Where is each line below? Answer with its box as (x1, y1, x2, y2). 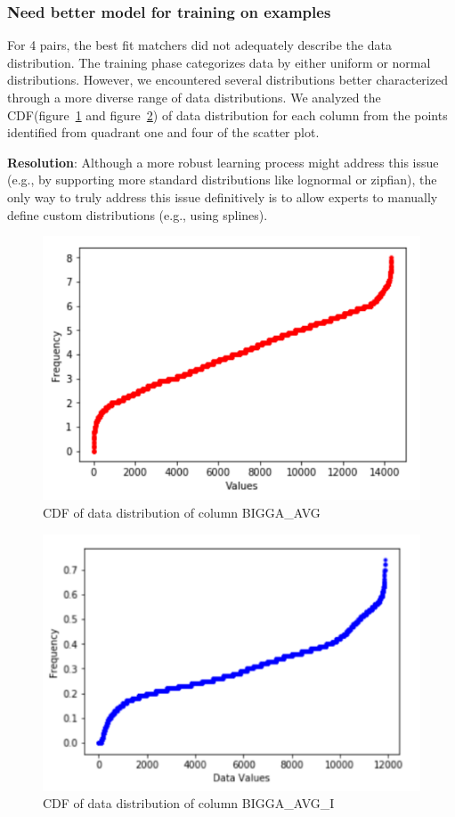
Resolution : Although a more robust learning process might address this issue (7, 152, 439, 171)
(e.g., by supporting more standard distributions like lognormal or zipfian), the (7, 170, 437, 189)
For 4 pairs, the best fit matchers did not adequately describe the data (7, 36, 392, 54)
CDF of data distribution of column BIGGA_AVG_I (43, 794, 335, 813)
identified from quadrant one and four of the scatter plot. (7, 123, 320, 142)
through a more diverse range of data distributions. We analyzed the (7, 88, 381, 106)
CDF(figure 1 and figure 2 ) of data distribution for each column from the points (7, 105, 448, 124)
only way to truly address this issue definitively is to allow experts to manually (7, 187, 438, 206)
